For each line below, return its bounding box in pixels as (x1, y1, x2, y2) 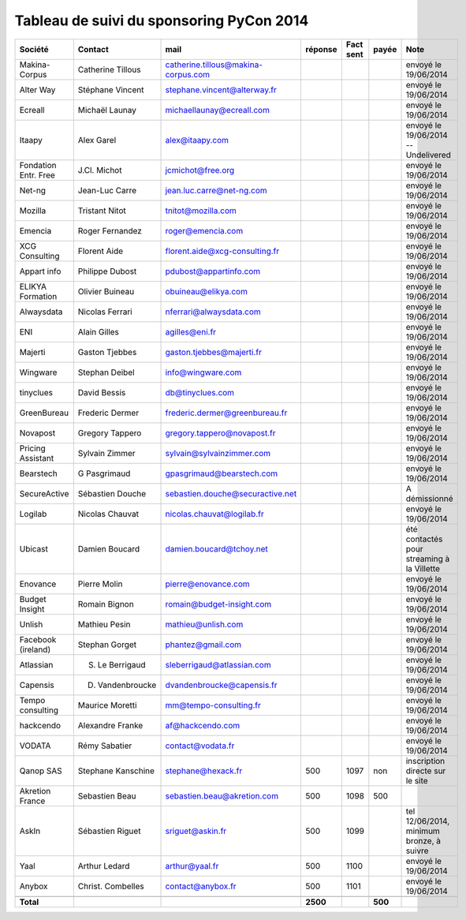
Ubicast (19, 543, 49, 554)
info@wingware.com (165, 367, 242, 378)
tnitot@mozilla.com (165, 205, 237, 216)
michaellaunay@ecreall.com (165, 104, 270, 115)
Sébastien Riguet (77, 825, 141, 836)
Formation (19, 290, 58, 301)
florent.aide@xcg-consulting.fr (165, 245, 280, 256)
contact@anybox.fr (165, 881, 237, 892)
